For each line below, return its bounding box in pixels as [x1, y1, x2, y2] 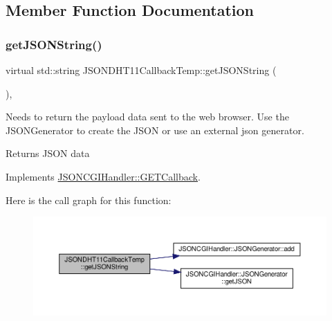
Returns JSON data [6, 146, 90, 160]
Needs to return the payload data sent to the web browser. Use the [6, 109, 289, 124]
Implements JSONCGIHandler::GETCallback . [6, 169, 201, 183]
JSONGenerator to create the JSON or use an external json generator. [6, 122, 304, 137]
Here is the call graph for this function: [6, 192, 172, 207]
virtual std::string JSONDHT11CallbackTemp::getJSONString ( [6, 63, 277, 77]
